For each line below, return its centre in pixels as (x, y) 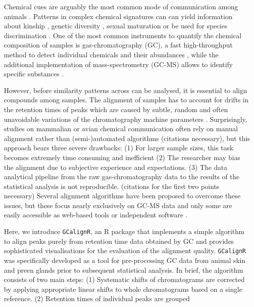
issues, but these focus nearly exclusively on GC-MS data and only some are (118, 205)
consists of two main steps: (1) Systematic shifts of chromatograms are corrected (124, 279)
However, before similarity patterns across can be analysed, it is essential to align (126, 90)
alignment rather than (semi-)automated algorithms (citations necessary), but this (127, 138)
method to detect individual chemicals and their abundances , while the (111, 54)
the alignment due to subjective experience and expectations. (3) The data (116, 167)
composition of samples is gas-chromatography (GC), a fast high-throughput (118, 45)
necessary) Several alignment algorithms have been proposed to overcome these (122, 196)
